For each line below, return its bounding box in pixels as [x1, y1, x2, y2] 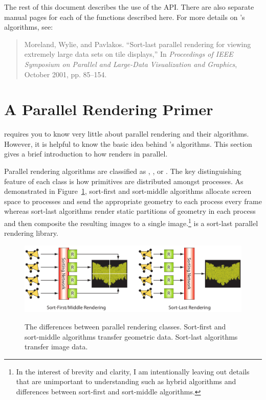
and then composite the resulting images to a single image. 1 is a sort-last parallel [4, 216, 258, 228]
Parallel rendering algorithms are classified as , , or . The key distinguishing [4, 166, 241, 176]
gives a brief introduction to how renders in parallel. [4, 148, 168, 159]
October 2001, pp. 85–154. [24, 69, 107, 79]
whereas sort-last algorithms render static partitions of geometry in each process [4, 206, 256, 216]
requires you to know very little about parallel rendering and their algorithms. [4, 128, 249, 139]
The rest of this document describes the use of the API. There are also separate [4, 2, 254, 12]
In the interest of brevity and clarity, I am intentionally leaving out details [16, 366, 250, 376]
